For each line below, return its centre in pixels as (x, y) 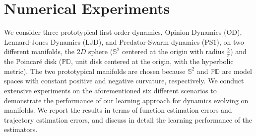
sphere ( (100, 51)
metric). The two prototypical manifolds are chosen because (95, 71)
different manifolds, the (39, 51)
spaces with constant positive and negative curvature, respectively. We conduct (124, 81)
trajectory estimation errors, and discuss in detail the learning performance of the (128, 119)
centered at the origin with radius (173, 51)
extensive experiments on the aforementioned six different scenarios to (110, 90)
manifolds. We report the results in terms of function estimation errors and (118, 110)
